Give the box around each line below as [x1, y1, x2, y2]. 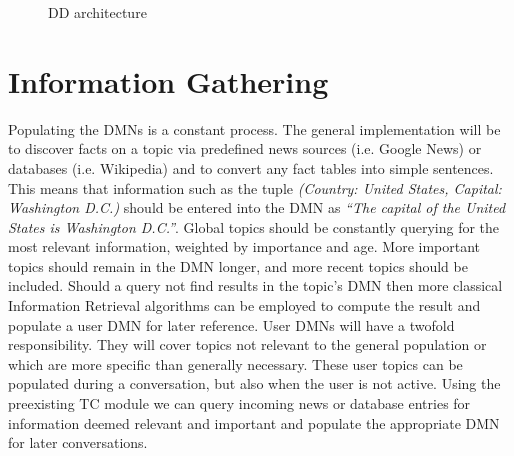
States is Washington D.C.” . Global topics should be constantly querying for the [8, 216, 500, 237]
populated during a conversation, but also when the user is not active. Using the [8, 373, 501, 394]
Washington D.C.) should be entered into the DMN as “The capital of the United [8, 197, 506, 218]
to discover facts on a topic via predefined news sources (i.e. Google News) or [8, 138, 482, 159]
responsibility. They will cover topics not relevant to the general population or [8, 334, 487, 355]
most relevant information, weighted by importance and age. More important [8, 236, 481, 257]
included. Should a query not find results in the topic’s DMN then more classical [8, 275, 503, 296]
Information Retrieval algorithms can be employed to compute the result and [8, 295, 481, 316]
